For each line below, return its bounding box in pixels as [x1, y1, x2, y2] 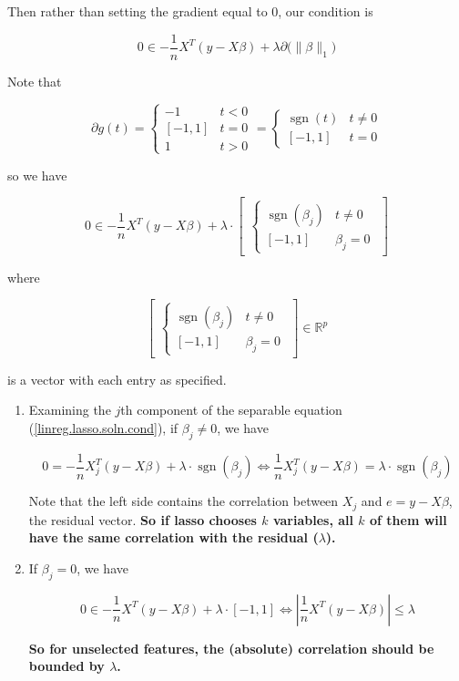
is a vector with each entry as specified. [7, 369, 227, 388]
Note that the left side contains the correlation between [28, 491, 339, 511]
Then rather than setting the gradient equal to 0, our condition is [7, 2, 373, 20]
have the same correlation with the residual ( [28, 528, 319, 547]
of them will [370, 510, 447, 529]
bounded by [28, 656, 105, 676]
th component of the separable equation [120, 400, 342, 419]
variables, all [272, 510, 353, 529]
